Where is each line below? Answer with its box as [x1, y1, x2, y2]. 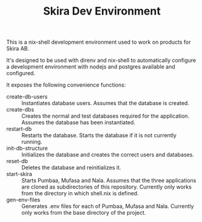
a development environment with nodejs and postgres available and [6, 63, 176, 70]
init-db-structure [6, 144, 48, 152]
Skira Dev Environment [43, 4, 161, 18]
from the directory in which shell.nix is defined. [21, 190, 139, 197]
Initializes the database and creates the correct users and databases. [21, 151, 194, 158]
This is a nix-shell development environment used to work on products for [6, 38, 191, 46]
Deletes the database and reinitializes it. [21, 164, 121, 171]
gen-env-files [6, 196, 41, 204]
